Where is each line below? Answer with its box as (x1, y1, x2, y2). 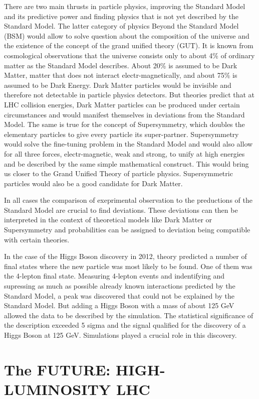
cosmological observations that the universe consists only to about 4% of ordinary (4, 50, 255, 60)
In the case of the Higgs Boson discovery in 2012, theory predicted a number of (4, 251, 247, 261)
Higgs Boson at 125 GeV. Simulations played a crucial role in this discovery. (4, 330, 237, 340)
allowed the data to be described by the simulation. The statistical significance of (4, 310, 253, 320)
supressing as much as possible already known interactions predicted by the (4, 281, 235, 291)
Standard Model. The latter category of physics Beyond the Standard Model (4, 21, 239, 31)
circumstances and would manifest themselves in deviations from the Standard (4, 109, 245, 119)
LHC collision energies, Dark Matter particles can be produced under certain (4, 99, 240, 109)
